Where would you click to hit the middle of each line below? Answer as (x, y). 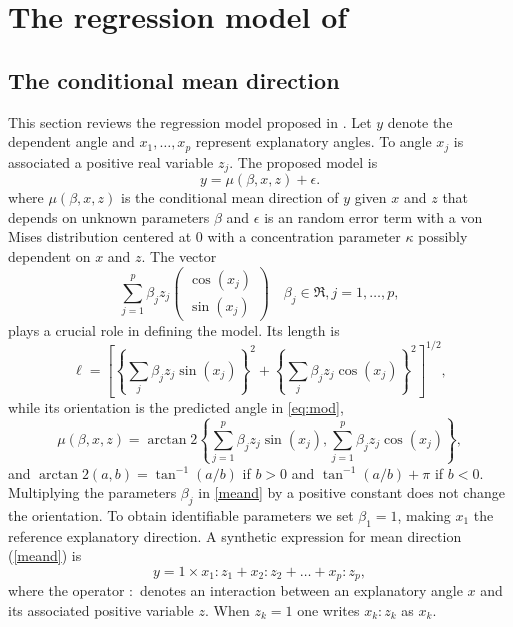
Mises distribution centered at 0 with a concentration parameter (204, 236)
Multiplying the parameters (92, 492)
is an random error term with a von (373, 216)
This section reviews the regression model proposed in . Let (190, 121)
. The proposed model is (303, 161)
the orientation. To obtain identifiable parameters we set (181, 514)
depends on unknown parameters (109, 216)
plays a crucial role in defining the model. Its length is (174, 329)
